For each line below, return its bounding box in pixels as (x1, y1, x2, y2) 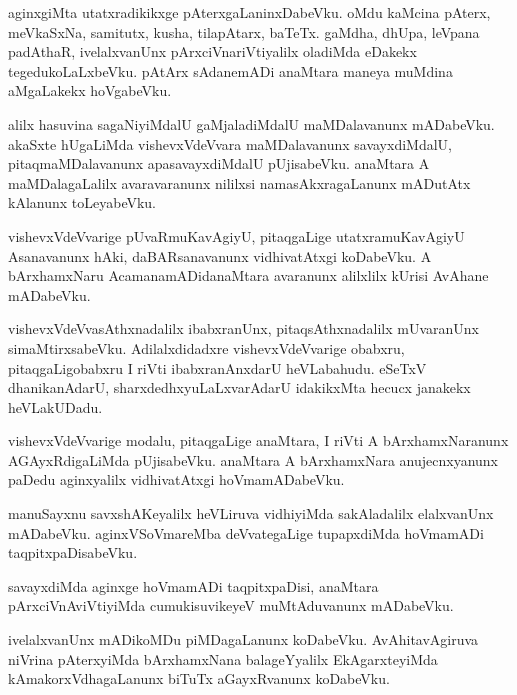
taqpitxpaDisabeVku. (8, 542, 138, 563)
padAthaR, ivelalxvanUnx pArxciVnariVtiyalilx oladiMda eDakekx (8, 41, 417, 62)
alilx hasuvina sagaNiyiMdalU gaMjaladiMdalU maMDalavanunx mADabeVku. (8, 113, 495, 134)
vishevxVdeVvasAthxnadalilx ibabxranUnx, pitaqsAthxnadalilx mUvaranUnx (8, 318, 479, 339)
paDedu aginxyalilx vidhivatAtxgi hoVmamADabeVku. (8, 469, 345, 490)
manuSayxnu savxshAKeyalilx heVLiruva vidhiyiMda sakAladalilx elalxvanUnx (8, 503, 494, 524)
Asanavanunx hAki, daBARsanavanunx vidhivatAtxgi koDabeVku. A (8, 245, 432, 266)
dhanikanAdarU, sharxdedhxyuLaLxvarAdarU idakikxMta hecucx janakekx (8, 377, 471, 398)
